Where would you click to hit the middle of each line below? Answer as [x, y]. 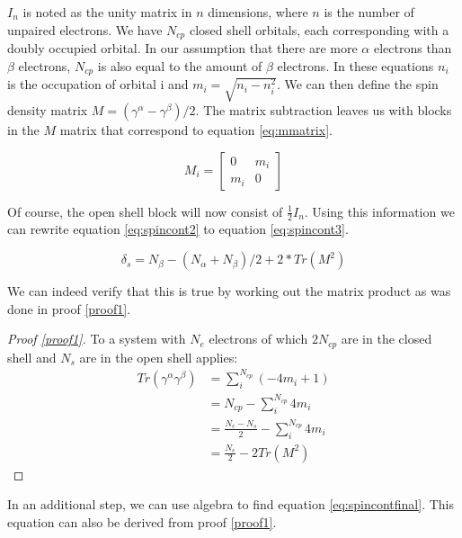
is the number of [369, 12]
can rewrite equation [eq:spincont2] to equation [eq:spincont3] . [178, 229]
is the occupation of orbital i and [98, 84]
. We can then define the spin [357, 84]
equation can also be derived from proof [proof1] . [142, 521]
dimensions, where [258, 12]
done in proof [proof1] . [69, 308]
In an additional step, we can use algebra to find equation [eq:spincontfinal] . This [231, 504]
